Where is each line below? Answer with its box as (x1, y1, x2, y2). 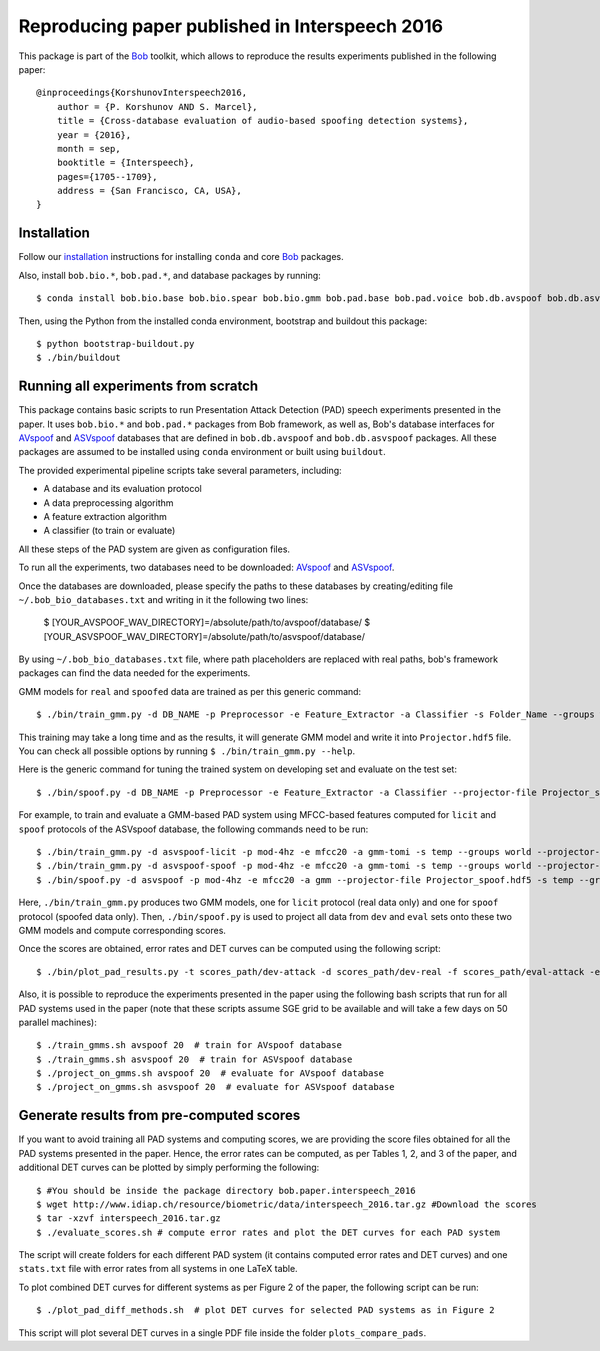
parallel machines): (18, 1016, 97, 1028)
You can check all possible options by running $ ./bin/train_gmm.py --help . (18, 745, 356, 757)
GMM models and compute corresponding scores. (18, 924, 227, 936)
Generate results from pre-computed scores (18, 1107, 301, 1124)
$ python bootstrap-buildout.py (36, 338, 195, 349)
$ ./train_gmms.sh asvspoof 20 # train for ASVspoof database (36, 1053, 353, 1065)
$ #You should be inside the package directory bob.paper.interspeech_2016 (36, 1185, 416, 1196)
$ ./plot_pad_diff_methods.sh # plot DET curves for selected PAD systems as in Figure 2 (36, 1305, 495, 1316)
